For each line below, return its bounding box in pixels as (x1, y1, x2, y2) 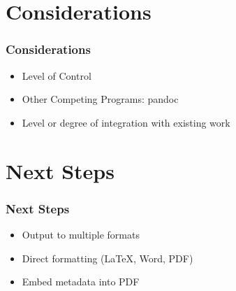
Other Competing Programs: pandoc (22, 92, 179, 106)
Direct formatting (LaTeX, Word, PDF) (22, 250, 193, 265)
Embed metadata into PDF (22, 274, 140, 289)
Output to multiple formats (22, 227, 140, 241)
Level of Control (22, 68, 91, 83)
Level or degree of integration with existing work (22, 115, 230, 129)
